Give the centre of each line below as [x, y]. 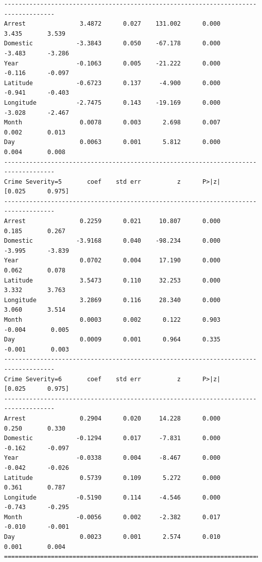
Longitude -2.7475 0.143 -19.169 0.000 [112, 102]
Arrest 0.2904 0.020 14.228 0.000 [112, 418]
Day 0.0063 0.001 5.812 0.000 [112, 142]
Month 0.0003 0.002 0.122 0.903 [112, 320]
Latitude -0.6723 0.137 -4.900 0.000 [112, 83]
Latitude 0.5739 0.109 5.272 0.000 [112, 478]
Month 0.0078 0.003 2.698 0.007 [112, 123]
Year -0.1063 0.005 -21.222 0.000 [112, 63]
